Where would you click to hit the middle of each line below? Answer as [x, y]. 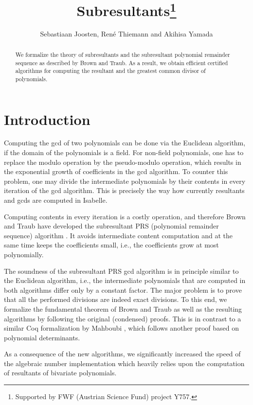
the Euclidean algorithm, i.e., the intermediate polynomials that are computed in [125, 280]
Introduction [47, 119]
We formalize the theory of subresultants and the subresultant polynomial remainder [123, 54]
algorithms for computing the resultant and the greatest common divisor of [110, 71]
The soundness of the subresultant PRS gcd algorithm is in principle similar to [121, 271]
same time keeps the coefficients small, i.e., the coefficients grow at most [111, 245]
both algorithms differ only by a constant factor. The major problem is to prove [123, 290]
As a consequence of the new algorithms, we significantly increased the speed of [122, 354]
